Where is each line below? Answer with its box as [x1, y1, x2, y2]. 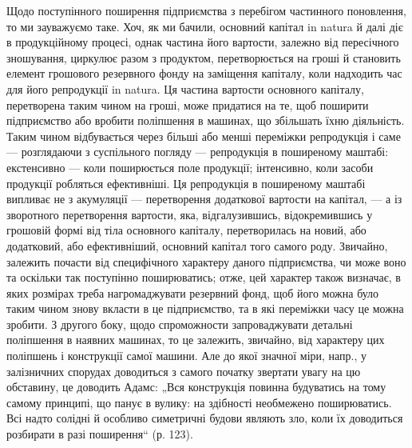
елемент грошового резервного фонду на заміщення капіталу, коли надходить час [6, 65, 402, 82]
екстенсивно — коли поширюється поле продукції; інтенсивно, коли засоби [6, 158, 374, 175]
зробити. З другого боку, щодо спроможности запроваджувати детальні [6, 315, 353, 332]
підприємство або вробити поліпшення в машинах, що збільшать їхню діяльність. [6, 112, 405, 129]
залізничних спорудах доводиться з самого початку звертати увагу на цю [6, 362, 361, 379]
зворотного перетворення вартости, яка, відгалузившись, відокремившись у [6, 206, 373, 222]
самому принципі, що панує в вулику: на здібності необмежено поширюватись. [6, 394, 392, 410]
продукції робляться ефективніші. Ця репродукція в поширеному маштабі [6, 174, 366, 191]
